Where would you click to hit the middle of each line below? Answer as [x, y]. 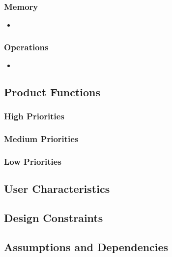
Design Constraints [54, 218]
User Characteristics [57, 189]
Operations [26, 47]
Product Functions [52, 92]
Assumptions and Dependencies [86, 246]
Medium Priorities [41, 139]
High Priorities [34, 116]
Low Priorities [33, 162]
